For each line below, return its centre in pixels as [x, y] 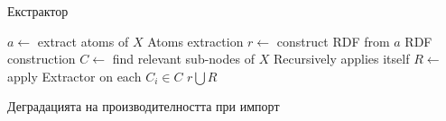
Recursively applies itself [341, 59]
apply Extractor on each [74, 76]
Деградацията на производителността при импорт [144, 106]
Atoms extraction [195, 41]
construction [42, 59]
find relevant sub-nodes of [183, 59]
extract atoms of [83, 41]
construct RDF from [333, 41]
